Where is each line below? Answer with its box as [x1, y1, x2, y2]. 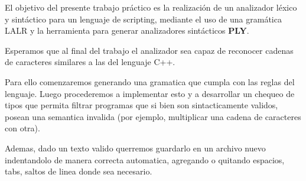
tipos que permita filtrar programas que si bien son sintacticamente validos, [5, 99, 278, 111]
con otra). [5, 122, 40, 134]
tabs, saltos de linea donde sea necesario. [5, 165, 152, 177]
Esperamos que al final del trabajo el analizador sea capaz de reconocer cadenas [5, 44, 294, 56]
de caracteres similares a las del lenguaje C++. [5, 56, 175, 68]
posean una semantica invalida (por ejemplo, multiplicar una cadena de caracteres [5, 110, 301, 122]
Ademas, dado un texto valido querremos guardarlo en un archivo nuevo [5, 141, 266, 154]
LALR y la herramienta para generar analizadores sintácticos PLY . [5, 24, 249, 37]
